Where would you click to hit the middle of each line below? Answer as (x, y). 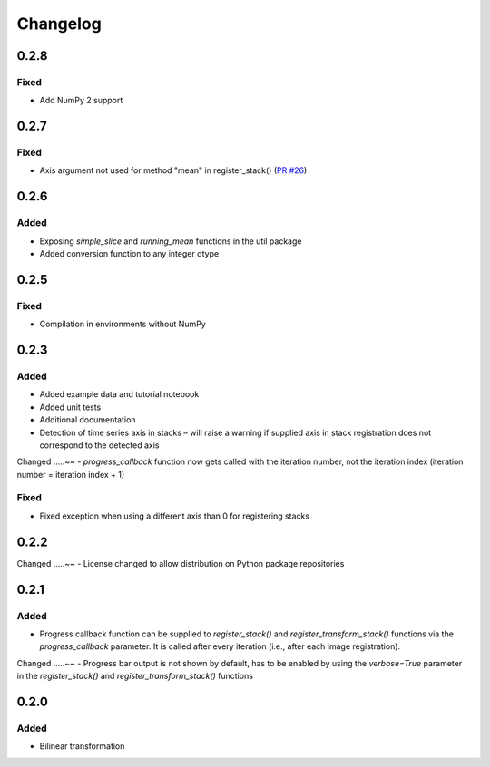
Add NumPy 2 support (81, 101)
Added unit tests (70, 407)
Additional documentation (88, 420)
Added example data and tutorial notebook (119, 394)
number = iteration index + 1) (71, 474)
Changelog (59, 24)
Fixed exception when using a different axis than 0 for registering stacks (175, 516)
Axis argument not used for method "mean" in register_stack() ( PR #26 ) (173, 170)
